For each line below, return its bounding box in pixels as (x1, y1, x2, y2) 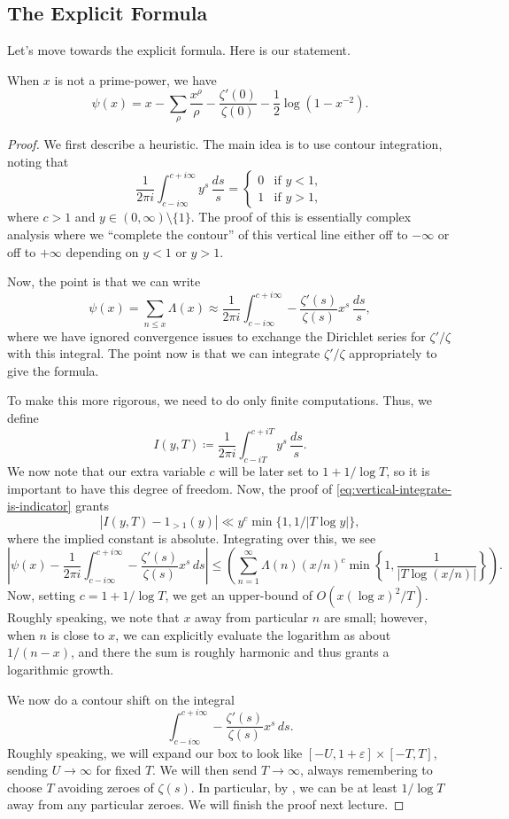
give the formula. (7, 361, 99, 379)
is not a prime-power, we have (54, 70, 217, 89)
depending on (66, 242, 139, 261)
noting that (7, 152, 69, 170)
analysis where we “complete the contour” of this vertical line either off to (7, 225, 408, 244)
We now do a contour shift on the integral (7, 690, 235, 708)
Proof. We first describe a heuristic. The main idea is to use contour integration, (7, 135, 443, 153)
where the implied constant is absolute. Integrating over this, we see (7, 528, 376, 547)
